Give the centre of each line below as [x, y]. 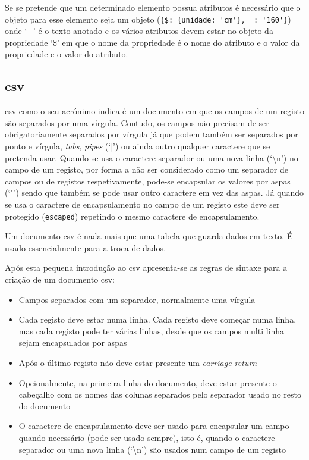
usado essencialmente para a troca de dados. [86, 247]
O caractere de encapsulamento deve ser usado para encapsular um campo [154, 426]
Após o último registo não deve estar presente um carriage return [138, 362]
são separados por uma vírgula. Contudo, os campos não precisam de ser [137, 122]
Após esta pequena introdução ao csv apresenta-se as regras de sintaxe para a [146, 267]
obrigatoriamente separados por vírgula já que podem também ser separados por [152, 134]
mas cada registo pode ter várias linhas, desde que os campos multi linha [152, 331]
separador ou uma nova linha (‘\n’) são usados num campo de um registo [152, 449]
